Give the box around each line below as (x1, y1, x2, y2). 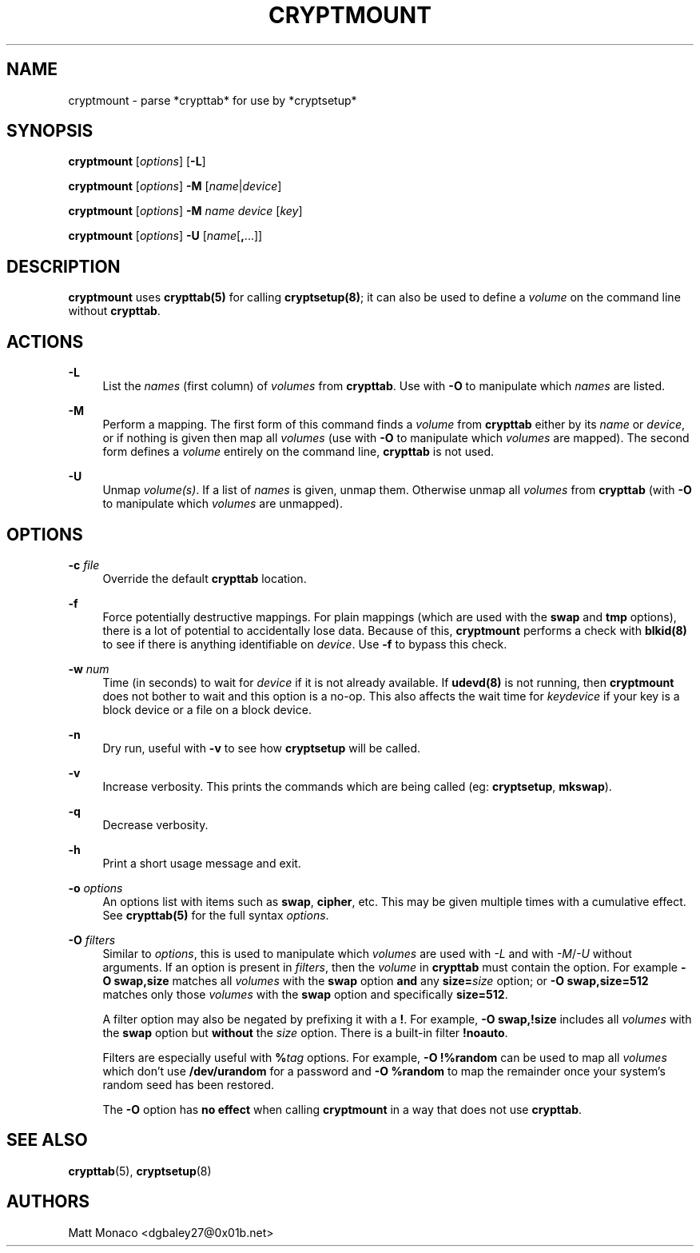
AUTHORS (6, 1191, 90, 1212)
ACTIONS (6, 331, 84, 352)
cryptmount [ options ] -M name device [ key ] (68, 204, 303, 218)
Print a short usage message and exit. (102, 856, 301, 870)
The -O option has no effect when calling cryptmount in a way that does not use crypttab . (102, 1102, 583, 1116)
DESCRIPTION (6, 256, 121, 277)
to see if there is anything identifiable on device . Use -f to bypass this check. (102, 636, 507, 651)
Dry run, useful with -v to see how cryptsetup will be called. (102, 740, 421, 755)
